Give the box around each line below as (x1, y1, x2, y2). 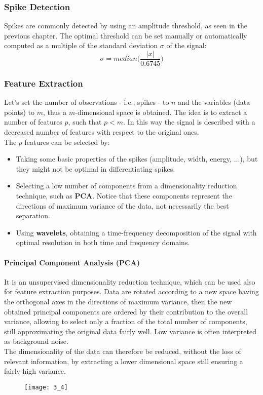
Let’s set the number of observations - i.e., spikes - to (4, 97, 169, 107)
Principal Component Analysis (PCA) (4, 257, 140, 267)
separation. (16, 210, 50, 221)
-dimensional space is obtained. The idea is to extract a (75, 106, 247, 117)
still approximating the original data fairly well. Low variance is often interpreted (4, 326, 257, 336)
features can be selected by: (24, 136, 110, 147)
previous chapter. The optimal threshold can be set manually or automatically (4, 30, 247, 41)
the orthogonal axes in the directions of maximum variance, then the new (4, 296, 232, 306)
